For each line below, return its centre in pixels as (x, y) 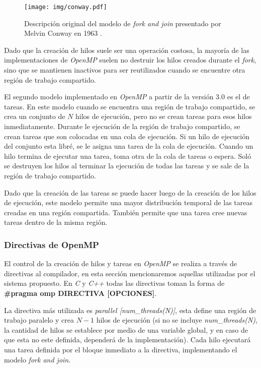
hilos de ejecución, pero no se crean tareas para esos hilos (163, 116)
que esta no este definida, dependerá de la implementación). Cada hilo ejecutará (127, 340)
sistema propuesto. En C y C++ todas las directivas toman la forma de (114, 283)
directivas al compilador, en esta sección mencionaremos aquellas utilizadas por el (130, 273)
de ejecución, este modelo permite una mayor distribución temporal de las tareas (128, 202)
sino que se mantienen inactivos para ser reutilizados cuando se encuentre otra (125, 70)
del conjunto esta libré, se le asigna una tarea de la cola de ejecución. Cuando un (129, 146)
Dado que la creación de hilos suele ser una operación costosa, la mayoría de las (127, 50)
